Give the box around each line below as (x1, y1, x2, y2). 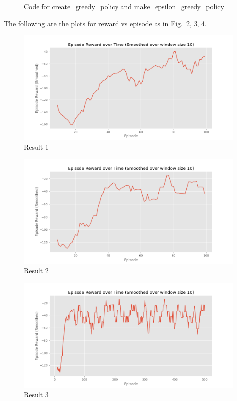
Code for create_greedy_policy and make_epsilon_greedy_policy (24, 1, 224, 11)
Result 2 (24, 265, 49, 275)
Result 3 (24, 389, 49, 400)
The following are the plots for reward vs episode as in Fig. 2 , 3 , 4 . (4, 18, 207, 28)
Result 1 (24, 141, 49, 152)
